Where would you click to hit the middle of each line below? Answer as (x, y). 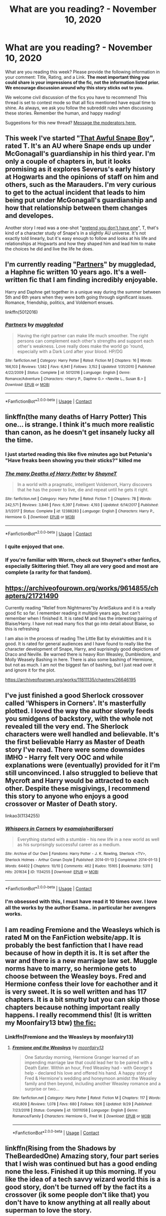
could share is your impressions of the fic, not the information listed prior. (82, 82)
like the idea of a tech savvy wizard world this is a (83, 1180)
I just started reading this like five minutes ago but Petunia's (79, 454)
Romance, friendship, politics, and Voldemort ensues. (60, 302)
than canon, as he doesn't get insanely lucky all (80, 432)
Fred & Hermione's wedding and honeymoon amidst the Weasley (91, 1078)
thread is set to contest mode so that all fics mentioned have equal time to (81, 102)
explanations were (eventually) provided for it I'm (83, 765)
